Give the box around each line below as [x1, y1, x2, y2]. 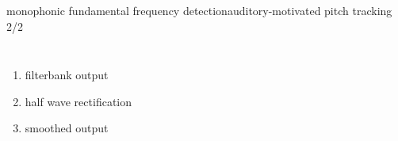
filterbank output [25, 67, 109, 83]
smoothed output [25, 120, 109, 136]
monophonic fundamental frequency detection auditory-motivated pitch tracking [6, 2, 392, 18]
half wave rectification [25, 93, 132, 109]
